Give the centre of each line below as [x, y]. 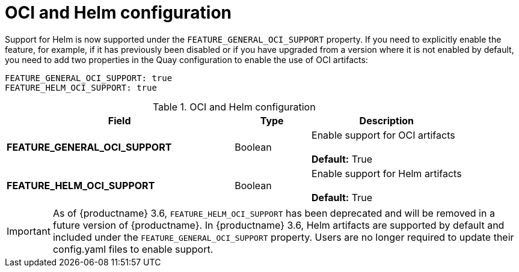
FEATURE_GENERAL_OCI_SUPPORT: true [89, 78]
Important [29, 231]
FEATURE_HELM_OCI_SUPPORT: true [81, 87]
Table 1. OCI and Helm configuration [234, 107]
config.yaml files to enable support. [133, 249]
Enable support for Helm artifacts [387, 173]
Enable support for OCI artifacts [383, 135]
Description [387, 120]
